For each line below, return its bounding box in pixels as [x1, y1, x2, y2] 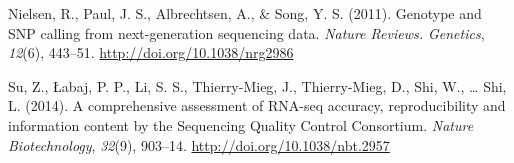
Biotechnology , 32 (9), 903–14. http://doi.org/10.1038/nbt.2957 [8, 134, 390, 155]
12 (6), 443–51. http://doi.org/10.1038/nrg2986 [8, 42, 294, 63]
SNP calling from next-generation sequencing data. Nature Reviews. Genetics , [8, 22, 485, 43]
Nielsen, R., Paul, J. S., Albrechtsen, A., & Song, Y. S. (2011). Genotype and [8, 3, 482, 23]
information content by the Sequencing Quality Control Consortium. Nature [8, 114, 474, 135]
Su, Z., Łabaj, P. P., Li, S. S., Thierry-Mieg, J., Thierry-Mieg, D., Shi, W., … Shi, [8, 75, 507, 96]
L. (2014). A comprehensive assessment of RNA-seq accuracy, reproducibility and [8, 95, 506, 116]
